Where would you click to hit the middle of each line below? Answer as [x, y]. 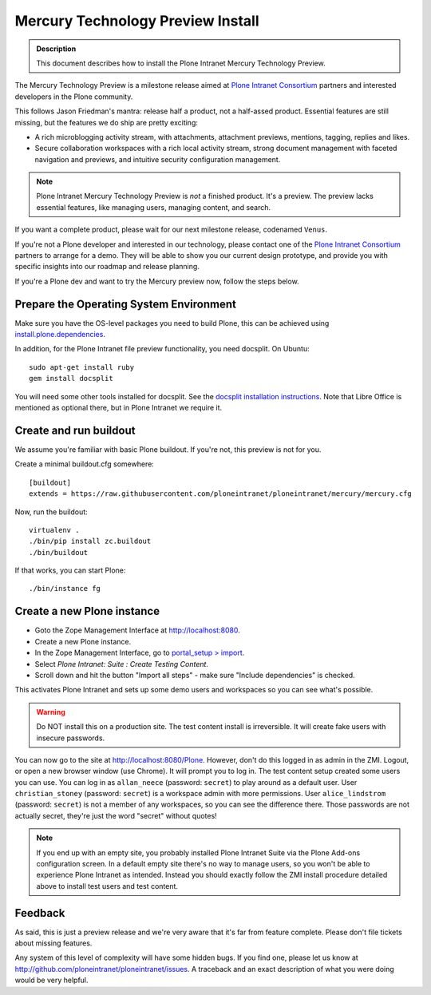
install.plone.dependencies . [60, 335]
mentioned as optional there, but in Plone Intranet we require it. [119, 408]
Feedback [40, 913]
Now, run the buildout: [51, 512]
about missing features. [53, 943]
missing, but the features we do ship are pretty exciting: [107, 122]
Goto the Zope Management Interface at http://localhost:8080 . [138, 630]
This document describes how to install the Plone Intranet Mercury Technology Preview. [181, 63]
